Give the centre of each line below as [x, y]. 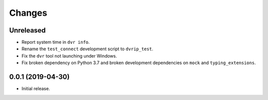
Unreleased [28, 30]
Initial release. [36, 89]
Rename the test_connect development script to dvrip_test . [87, 49]
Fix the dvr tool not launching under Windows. [69, 56]
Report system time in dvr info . [56, 42]
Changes [28, 13]
